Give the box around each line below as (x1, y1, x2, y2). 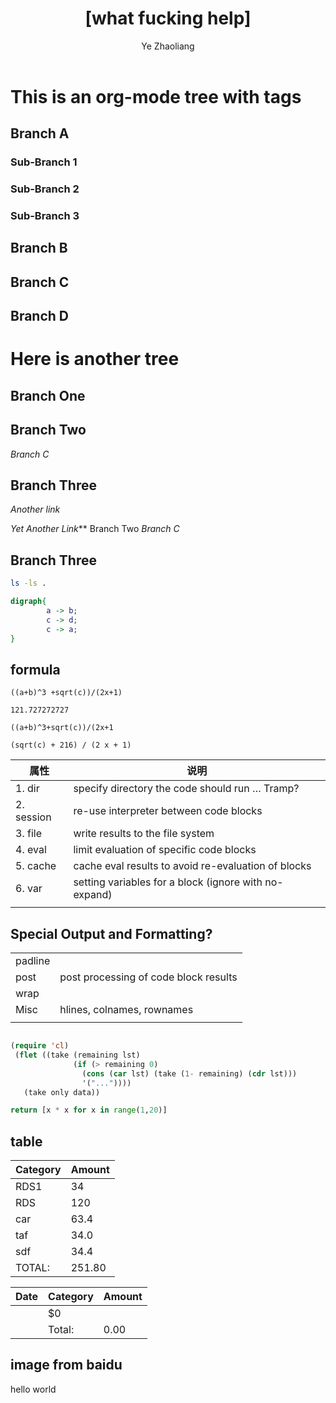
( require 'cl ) (10, 1041, 70, 1051)
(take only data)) (23, 1087, 101, 1097)
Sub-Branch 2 (10, 182, 80, 196)
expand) (73, 888, 113, 902)
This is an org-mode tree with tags (10, 85, 302, 108)
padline (15, 954, 51, 968)
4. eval (15, 843, 47, 857)
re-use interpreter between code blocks (73, 804, 263, 818)
